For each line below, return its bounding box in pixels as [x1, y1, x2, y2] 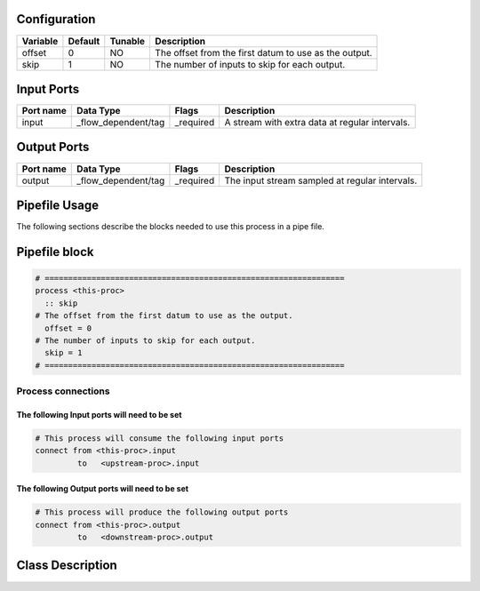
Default [68, 35, 100, 47]
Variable [21, 35, 59, 47]
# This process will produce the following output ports [35, 507, 289, 517]
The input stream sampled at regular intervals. [224, 174, 418, 187]
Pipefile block [16, 244, 94, 260]
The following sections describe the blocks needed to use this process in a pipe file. [16, 221, 324, 232]
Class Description [16, 558, 117, 573]
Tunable [109, 35, 146, 47]
